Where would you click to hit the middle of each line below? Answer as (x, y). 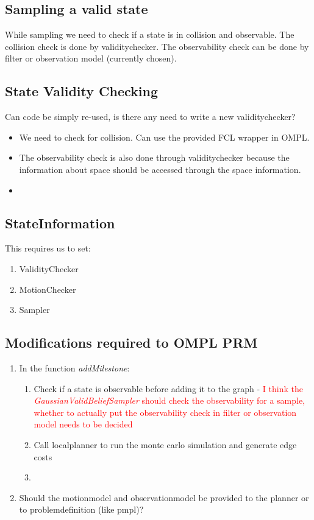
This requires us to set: (48, 248)
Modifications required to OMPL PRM (131, 343)
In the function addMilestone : (74, 367)
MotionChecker (48, 289)
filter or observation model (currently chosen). (91, 58)
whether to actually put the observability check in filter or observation (165, 412)
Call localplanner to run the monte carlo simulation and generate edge (165, 444)
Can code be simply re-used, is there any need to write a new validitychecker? (150, 117)
